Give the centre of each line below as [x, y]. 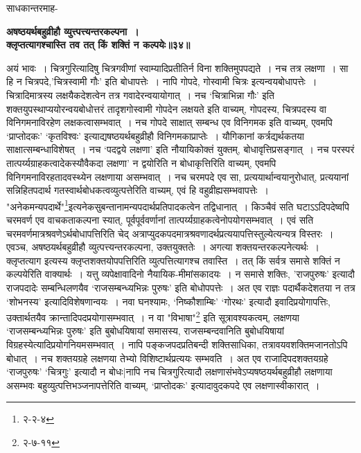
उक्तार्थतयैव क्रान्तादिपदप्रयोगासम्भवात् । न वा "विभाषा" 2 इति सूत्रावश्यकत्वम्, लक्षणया [153, 316]
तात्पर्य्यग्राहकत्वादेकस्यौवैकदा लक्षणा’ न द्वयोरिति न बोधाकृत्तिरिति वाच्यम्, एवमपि [141, 162]
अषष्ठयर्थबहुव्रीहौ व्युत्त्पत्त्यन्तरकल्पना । [73, 31]
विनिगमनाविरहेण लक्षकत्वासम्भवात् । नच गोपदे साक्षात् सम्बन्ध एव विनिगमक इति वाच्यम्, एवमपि [169, 122]
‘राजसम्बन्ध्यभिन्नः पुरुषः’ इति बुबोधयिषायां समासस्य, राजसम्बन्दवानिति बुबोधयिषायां [145, 331]
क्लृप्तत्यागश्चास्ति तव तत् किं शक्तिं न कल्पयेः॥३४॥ [98, 45]
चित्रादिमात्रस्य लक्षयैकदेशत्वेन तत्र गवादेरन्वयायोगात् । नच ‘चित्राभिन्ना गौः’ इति [140, 95]
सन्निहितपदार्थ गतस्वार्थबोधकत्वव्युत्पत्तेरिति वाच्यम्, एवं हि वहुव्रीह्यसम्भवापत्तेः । [138, 190]
